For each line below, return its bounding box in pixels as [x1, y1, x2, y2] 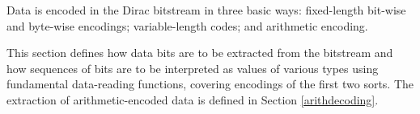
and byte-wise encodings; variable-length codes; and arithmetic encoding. [6, 17, 368, 34]
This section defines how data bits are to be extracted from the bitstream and [6, 44, 393, 61]
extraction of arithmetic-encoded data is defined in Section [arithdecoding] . [6, 91, 379, 108]
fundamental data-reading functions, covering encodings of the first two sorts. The [6, 75, 414, 92]
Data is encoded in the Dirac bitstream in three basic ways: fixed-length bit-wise [6, 2, 406, 18]
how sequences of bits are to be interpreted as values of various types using [6, 59, 379, 76]
